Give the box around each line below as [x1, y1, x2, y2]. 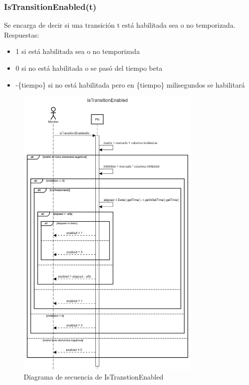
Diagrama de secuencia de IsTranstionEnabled [24, 371, 164, 382]
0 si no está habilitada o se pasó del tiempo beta [15, 63, 163, 73]
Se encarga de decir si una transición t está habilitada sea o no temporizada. [4, 20, 236, 30]
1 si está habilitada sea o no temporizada [15, 46, 140, 56]
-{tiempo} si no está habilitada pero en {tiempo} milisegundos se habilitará [15, 79, 245, 90]
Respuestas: [4, 29, 40, 40]
